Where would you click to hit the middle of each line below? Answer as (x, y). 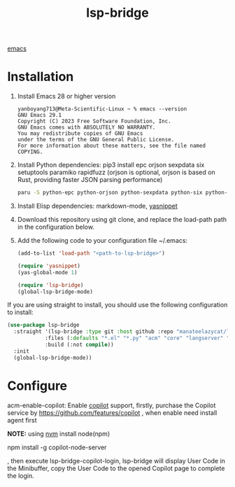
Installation (41, 77)
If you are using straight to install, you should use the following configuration (117, 305)
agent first (22, 420)
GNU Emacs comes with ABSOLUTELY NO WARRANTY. (86, 127)
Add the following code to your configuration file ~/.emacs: (102, 240)
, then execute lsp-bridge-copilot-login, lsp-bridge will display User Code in (116, 460)
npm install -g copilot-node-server (57, 447)
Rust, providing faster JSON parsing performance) (90, 180)
